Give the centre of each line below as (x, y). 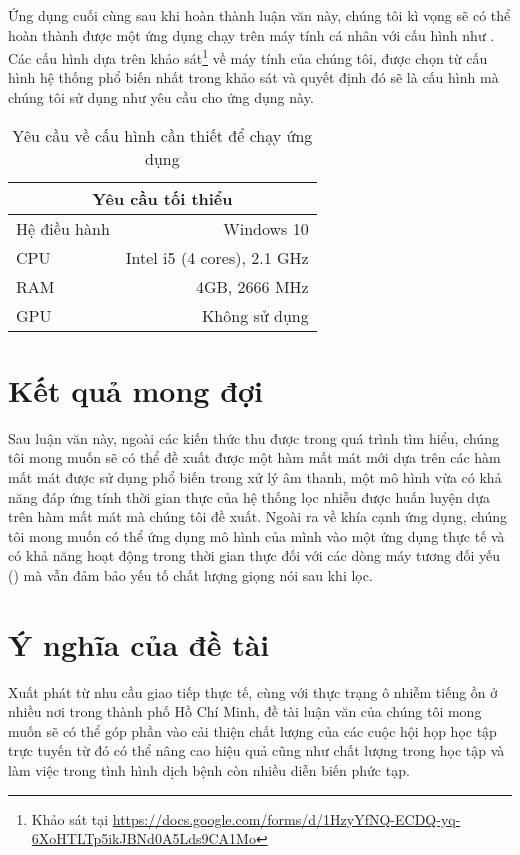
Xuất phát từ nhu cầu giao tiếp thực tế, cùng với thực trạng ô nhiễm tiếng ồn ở (253, 691)
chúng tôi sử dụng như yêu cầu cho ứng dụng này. (161, 97)
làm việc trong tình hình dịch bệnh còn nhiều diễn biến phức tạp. (209, 770)
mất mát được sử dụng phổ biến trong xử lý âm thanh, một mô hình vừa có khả (255, 476)
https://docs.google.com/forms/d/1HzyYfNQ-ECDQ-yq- (286, 818)
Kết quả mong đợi (136, 389)
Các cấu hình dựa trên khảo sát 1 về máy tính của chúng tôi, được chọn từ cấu (248, 56)
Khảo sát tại (70, 818)
